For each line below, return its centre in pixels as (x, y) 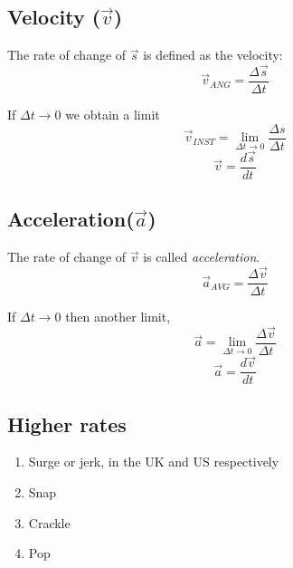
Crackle (49, 522)
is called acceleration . (202, 257)
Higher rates (67, 424)
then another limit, (118, 317)
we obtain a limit (113, 115)
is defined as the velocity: (213, 55)
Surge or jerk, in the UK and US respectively (154, 462)
